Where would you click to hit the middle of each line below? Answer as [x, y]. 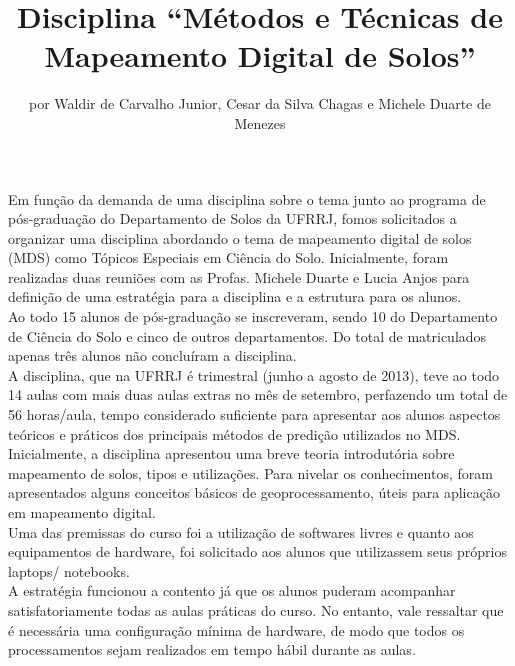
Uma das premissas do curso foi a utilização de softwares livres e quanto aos [241, 531]
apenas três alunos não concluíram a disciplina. [152, 355]
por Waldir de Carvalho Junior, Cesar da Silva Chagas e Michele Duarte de [259, 103]
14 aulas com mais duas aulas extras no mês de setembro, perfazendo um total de [258, 394]
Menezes [260, 122]
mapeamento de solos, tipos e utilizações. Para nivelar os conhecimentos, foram [250, 472]
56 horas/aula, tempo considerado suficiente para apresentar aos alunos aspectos [254, 414]
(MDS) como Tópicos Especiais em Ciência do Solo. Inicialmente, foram [228, 257]
